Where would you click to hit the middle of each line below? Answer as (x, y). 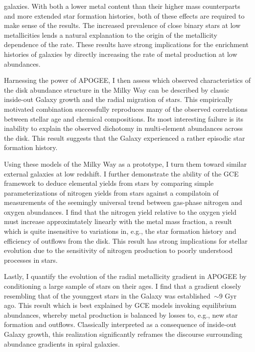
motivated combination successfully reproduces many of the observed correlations (126, 109)
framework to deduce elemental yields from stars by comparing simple (109, 183)
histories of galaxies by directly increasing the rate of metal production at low (121, 54)
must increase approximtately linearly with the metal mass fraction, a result (118, 221)
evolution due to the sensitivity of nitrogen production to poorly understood (118, 250)
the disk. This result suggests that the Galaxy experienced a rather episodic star (125, 138)
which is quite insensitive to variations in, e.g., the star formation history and (120, 231)
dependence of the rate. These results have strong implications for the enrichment (126, 44)
